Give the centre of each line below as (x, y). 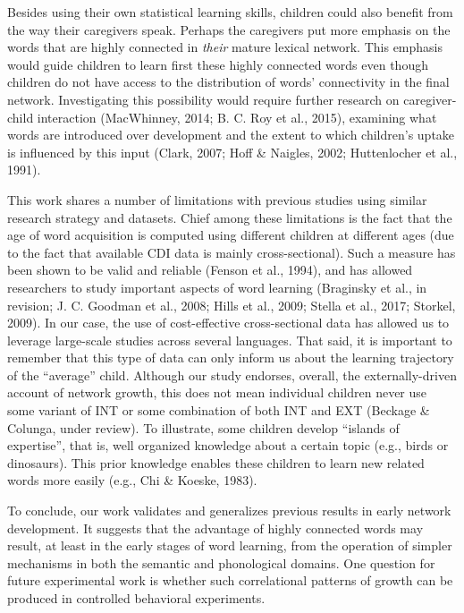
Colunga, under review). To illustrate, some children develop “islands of (203, 427)
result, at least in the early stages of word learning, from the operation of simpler (230, 545)
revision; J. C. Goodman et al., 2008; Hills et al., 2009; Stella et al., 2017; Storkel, (232, 305)
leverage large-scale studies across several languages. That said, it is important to (230, 340)
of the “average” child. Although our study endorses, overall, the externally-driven (232, 375)
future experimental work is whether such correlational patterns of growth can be (230, 580)
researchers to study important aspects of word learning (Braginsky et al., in (217, 287)
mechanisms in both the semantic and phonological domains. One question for (221, 562)
